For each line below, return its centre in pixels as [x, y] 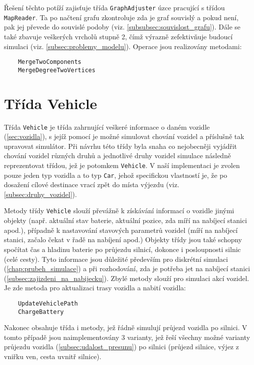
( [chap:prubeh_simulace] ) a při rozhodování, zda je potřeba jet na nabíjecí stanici [127, 268]
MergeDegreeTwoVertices [57, 70]
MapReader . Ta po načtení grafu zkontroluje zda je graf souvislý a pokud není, [121, 17]
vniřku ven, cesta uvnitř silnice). [53, 356]
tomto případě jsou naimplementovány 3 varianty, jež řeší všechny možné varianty [127, 337]
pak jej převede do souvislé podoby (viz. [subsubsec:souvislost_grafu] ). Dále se [122, 27]
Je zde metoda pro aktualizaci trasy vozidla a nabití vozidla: [95, 288]
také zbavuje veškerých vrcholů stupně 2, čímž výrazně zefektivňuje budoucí [118, 36]
